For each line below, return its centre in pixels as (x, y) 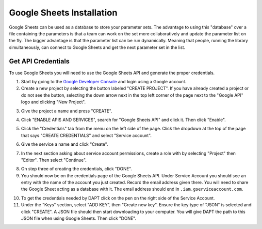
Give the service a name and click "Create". (65, 144)
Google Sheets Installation (63, 13)
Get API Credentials (39, 61)
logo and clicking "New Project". (53, 102)
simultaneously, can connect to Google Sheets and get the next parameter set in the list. (97, 47)
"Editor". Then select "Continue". (54, 160)
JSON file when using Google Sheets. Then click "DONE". (79, 218)
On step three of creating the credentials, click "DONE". (76, 169)
